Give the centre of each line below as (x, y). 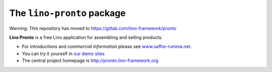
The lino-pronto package (67, 13)
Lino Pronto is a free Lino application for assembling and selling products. (86, 37)
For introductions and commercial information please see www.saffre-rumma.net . (107, 46)
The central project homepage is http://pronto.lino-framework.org (90, 60)
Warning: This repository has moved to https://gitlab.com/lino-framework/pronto (93, 28)
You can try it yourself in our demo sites (63, 53)
